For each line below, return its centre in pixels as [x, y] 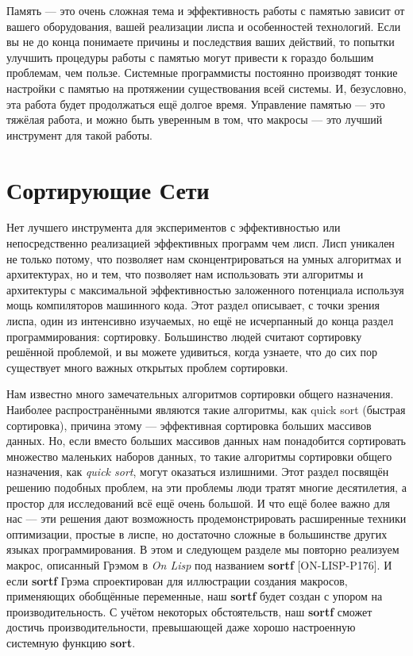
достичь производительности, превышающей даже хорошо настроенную [181, 627]
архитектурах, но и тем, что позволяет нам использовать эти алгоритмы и [185, 274]
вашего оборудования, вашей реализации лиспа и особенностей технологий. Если [204, 26]
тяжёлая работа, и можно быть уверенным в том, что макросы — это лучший [195, 119]
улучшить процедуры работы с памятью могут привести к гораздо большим [190, 57]
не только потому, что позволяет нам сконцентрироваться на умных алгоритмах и [204, 258]
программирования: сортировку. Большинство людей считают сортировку [184, 336]
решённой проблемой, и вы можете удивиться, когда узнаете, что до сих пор [192, 352]
